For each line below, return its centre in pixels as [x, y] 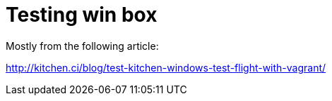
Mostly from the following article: [82, 46]
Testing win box [82, 15]
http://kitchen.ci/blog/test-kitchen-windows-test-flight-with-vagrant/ [166, 67]
